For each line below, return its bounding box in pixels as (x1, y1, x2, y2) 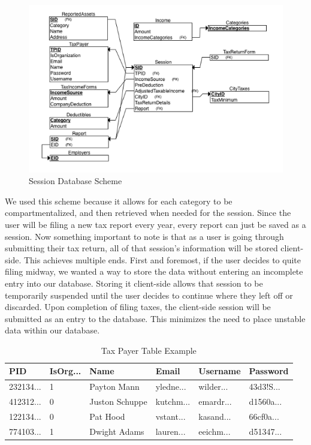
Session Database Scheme (29, 175, 122, 187)
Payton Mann (89, 380, 140, 393)
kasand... (198, 410, 231, 422)
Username (198, 365, 241, 377)
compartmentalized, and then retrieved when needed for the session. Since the (5, 206, 291, 219)
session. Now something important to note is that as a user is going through (5, 230, 284, 242)
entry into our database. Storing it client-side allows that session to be (5, 276, 263, 289)
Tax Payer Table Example (101, 344, 197, 356)
